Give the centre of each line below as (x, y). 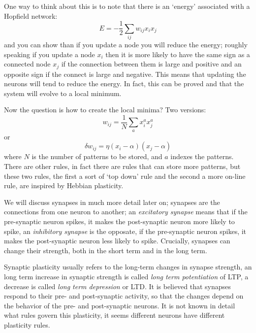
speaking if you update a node (49, 54)
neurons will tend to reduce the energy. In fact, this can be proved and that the (124, 83)
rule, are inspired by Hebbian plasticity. (64, 185)
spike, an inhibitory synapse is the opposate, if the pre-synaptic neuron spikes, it (125, 231)
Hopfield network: (31, 16)
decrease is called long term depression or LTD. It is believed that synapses (117, 286)
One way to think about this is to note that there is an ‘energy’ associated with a (127, 6)
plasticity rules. (27, 324)
